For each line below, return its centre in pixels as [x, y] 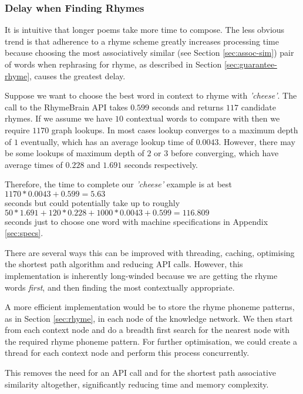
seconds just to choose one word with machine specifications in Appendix [137, 221]
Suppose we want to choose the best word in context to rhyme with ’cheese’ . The [151, 95]
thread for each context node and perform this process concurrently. [127, 353]
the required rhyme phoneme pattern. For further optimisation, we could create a [151, 341]
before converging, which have [225, 153]
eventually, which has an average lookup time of [107, 141]
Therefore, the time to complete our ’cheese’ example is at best [119, 184]
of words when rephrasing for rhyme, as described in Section [113, 64]
